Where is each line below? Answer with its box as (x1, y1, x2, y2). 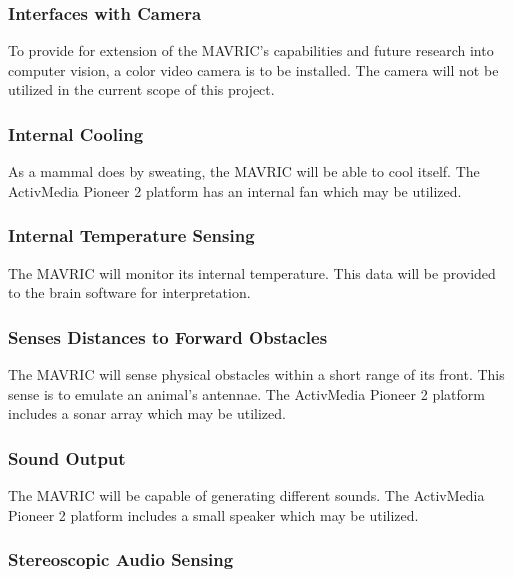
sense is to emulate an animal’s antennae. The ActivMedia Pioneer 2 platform (8, 383, 485, 404)
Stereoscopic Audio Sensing (8, 547, 234, 572)
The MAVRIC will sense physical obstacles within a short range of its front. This (8, 364, 505, 385)
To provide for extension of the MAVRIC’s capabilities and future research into (8, 40, 494, 61)
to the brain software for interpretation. (8, 282, 251, 303)
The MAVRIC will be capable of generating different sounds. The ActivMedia (8, 485, 485, 506)
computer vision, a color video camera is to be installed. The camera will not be (8, 59, 499, 80)
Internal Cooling (8, 121, 144, 146)
